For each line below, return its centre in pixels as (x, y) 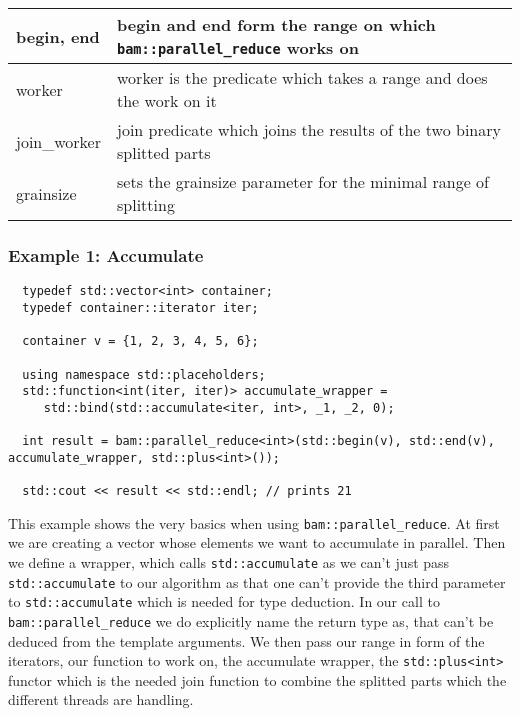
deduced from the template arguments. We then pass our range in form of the (246, 640)
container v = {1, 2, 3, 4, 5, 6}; (140, 341)
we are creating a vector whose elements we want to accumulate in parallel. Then (257, 542)
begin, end (58, 36)
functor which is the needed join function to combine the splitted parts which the (257, 679)
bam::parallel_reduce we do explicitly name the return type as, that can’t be (251, 620)
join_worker (58, 141)
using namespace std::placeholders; (144, 374)
